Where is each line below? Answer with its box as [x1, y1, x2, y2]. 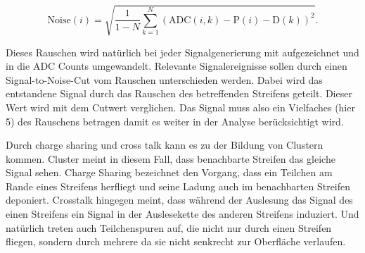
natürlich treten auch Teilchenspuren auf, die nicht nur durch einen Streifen [6, 220, 332, 235]
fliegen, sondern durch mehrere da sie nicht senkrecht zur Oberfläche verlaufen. [6, 234, 346, 249]
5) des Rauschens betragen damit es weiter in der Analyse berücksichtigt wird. [6, 113, 344, 128]
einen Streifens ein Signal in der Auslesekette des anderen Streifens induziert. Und [6, 206, 359, 221]
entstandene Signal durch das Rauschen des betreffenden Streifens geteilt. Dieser [6, 86, 352, 101]
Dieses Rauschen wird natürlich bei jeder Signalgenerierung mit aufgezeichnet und [6, 44, 359, 59]
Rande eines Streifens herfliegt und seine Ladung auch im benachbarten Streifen [6, 178, 351, 193]
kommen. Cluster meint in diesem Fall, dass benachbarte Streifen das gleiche [6, 151, 335, 166]
